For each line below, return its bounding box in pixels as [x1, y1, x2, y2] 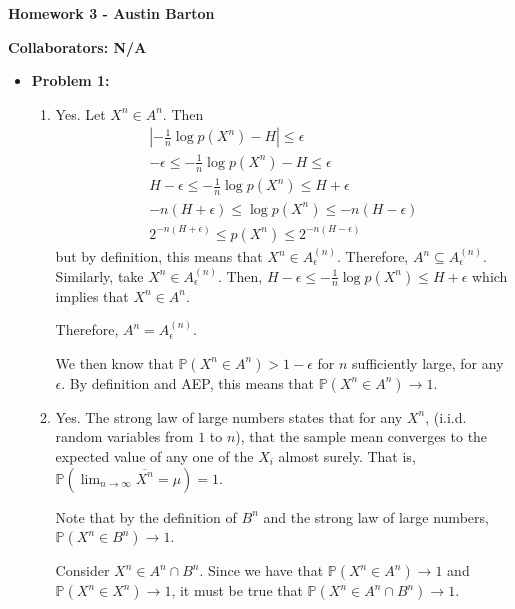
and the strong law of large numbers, [263, 506, 489, 527]
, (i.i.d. [425, 406, 467, 427]
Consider [55, 560, 110, 581]
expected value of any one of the [55, 445, 254, 466]
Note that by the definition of [55, 506, 237, 527]
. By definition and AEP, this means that [61, 372, 315, 393]
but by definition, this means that [55, 246, 263, 266]
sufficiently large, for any [352, 352, 504, 373]
